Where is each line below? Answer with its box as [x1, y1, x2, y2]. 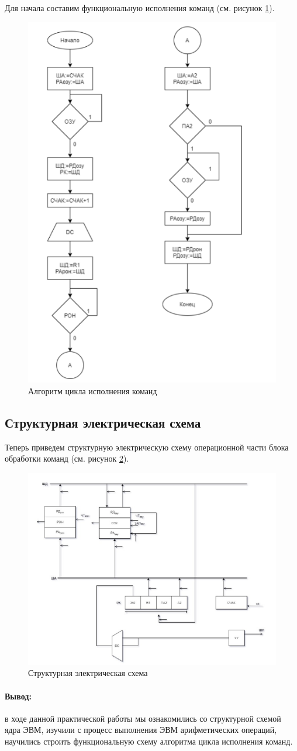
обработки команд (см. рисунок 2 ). [5, 452, 129, 465]
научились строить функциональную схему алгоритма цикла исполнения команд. [5, 735, 293, 747]
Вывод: [5, 689, 32, 702]
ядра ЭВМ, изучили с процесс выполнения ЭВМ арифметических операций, [5, 723, 277, 736]
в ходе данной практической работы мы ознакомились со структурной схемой [5, 712, 281, 724]
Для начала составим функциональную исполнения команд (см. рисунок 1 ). [5, 2, 275, 13]
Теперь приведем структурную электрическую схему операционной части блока [5, 441, 289, 453]
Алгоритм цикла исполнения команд [28, 385, 157, 397]
